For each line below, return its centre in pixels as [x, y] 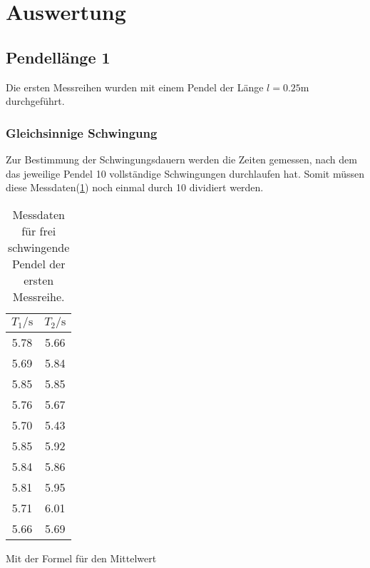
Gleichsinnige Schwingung [82, 132]
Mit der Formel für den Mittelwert [81, 558]
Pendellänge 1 [58, 57]
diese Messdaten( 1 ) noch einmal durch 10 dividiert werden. [135, 187]
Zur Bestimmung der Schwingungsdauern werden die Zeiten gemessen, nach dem [181, 159]
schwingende [39, 247]
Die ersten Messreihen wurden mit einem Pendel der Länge [135, 87]
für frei [39, 230]
